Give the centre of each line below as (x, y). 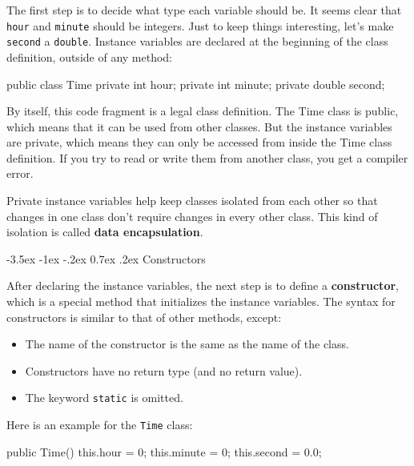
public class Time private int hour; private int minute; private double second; (196, 84)
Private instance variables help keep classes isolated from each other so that (192, 201)
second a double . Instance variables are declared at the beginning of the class (197, 41)
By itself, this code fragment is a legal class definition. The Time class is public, (203, 111)
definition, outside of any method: (90, 56)
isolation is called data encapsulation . (105, 232)
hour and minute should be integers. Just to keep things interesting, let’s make (200, 25)
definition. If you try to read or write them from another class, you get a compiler (207, 157)
